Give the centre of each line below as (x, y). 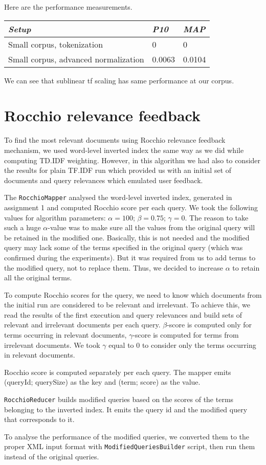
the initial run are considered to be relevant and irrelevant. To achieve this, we (127, 305)
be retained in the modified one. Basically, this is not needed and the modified (127, 237)
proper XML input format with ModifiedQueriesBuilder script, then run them (130, 446)
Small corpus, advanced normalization (76, 59)
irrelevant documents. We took (52, 345)
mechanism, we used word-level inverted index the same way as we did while (124, 150)
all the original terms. (38, 278)
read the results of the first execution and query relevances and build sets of (123, 314)
